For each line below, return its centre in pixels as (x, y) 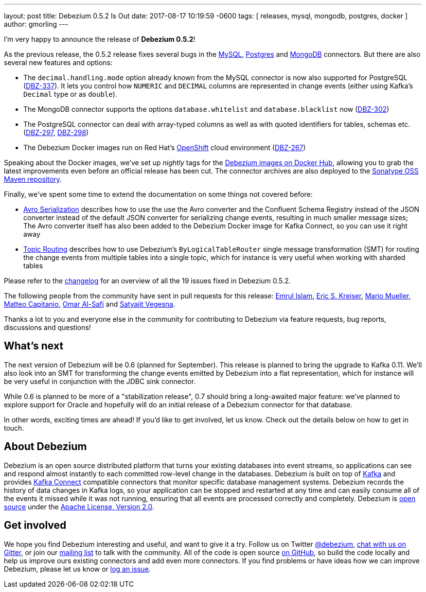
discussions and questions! (47, 327)
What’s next (34, 346)
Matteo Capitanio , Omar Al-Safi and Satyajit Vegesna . (90, 304)
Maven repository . (33, 179)
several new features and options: (58, 62)
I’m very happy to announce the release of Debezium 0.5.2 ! (100, 39)
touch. (14, 428)
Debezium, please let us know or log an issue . (77, 569)
